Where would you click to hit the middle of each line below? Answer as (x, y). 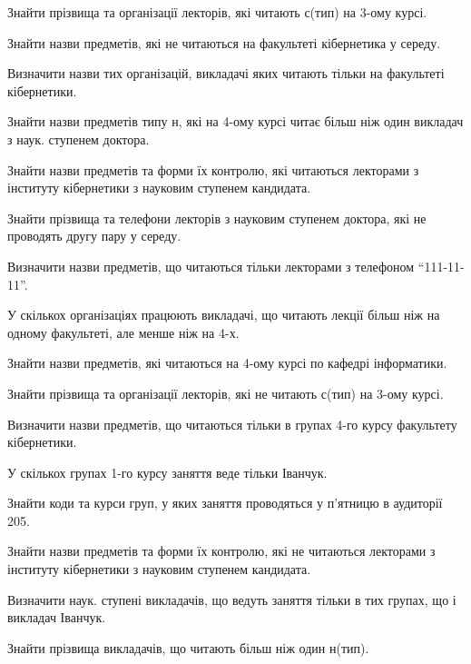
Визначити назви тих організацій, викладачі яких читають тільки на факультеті (226, 73)
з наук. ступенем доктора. (78, 139)
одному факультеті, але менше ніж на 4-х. (123, 332)
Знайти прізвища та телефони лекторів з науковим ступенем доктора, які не (217, 218)
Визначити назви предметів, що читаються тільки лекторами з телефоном (211, 266)
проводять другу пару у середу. (94, 236)
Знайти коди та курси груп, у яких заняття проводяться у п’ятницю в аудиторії (225, 503)
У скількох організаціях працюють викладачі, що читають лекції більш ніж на (224, 315)
